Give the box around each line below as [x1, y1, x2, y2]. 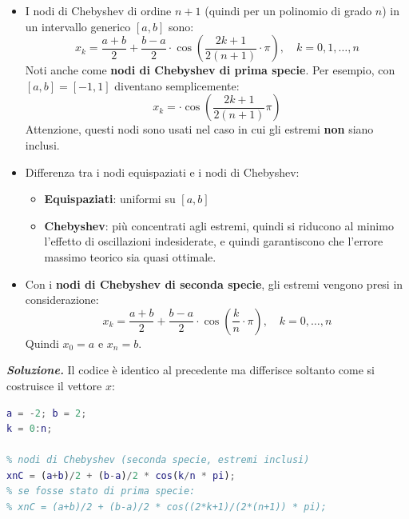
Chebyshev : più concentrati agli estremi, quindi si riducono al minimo [44, 217, 394, 234]
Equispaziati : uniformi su [44, 190, 176, 207]
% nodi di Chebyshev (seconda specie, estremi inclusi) [6, 454, 310, 466]
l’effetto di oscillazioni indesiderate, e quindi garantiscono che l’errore [44, 233, 383, 250]
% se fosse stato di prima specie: [6, 485, 196, 497]
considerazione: [25, 291, 99, 308]
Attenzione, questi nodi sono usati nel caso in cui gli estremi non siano [25, 121, 374, 138]
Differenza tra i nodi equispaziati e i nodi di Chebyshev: [25, 163, 300, 180]
